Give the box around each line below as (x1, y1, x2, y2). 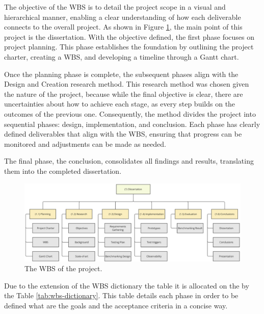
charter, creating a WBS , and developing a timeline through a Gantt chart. (4, 51, 239, 62)
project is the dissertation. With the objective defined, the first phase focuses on (4, 31, 255, 42)
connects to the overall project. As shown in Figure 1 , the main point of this (4, 21, 243, 32)
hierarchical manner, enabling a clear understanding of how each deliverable (4, 11, 241, 22)
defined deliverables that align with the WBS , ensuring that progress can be (4, 128, 242, 139)
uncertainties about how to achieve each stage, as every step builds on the (4, 98, 235, 109)
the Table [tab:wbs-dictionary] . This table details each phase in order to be (4, 290, 239, 301)
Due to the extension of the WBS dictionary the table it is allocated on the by (4, 280, 249, 291)
